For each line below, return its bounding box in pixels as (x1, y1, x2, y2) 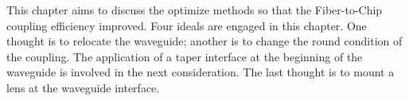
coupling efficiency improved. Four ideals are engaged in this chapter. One (6, 17, 367, 33)
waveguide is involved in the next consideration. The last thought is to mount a (6, 64, 395, 80)
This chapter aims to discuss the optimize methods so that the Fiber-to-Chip (6, 2, 383, 17)
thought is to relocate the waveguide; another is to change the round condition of (6, 33, 403, 49)
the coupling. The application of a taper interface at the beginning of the (6, 48, 363, 64)
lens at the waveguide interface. (6, 79, 160, 95)
